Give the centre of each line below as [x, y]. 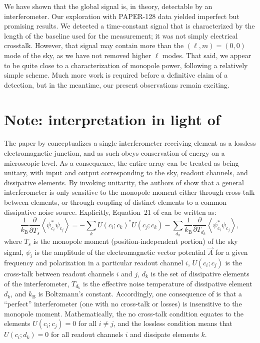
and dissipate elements [164, 334]
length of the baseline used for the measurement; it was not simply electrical [121, 35]
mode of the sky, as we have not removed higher [78, 55]
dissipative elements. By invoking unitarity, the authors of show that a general [124, 182]
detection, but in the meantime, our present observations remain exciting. [117, 84]
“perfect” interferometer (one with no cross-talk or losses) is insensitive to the [123, 304]
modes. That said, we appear [207, 55]
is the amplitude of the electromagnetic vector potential [120, 252]
